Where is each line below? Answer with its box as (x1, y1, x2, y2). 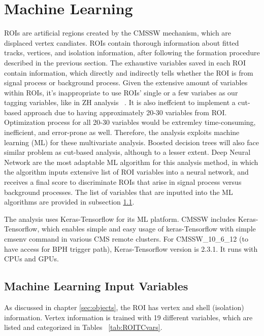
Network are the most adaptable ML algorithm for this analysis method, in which (4, 156, 258, 167)
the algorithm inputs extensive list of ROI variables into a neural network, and (4, 166, 249, 177)
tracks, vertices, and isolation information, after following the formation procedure (4, 47, 260, 58)
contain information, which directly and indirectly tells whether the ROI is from (4, 67, 253, 78)
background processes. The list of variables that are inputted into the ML (4, 186, 233, 197)
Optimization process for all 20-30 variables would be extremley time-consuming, (4, 117, 256, 127)
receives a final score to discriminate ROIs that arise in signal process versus (4, 177, 242, 187)
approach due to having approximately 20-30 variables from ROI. (23, 107, 227, 117)
